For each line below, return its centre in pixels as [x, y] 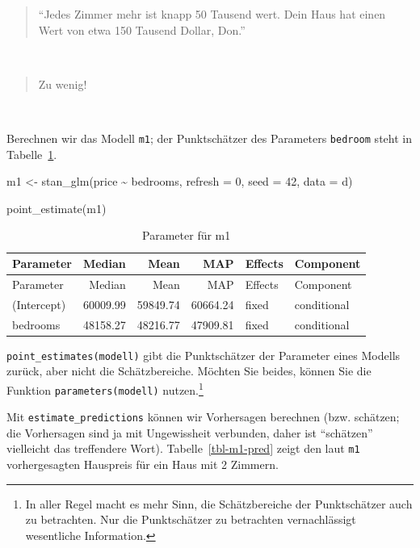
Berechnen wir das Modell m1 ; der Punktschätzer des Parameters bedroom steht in [209, 138]
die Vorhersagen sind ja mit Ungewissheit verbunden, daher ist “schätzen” [190, 432]
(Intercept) [39, 304]
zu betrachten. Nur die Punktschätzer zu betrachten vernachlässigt [191, 519]
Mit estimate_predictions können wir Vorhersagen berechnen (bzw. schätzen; [203, 417]
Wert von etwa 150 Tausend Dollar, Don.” [142, 29]
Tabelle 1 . [32, 154]
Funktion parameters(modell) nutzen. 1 [105, 388]
